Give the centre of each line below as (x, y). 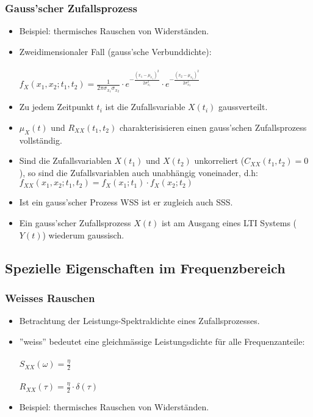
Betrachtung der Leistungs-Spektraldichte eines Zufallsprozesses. (139, 321)
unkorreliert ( (219, 161)
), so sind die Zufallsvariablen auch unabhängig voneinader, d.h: (139, 172)
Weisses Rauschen (50, 297)
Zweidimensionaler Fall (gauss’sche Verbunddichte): (115, 51)
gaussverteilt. (243, 107)
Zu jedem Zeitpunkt (56, 107)
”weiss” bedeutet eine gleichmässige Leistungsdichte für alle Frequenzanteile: (162, 341)
